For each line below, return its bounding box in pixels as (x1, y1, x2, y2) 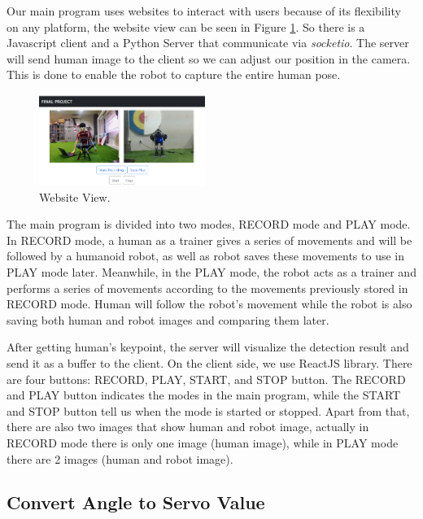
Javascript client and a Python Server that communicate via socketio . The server (7, 34, 409, 51)
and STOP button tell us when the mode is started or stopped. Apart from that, (7, 402, 410, 419)
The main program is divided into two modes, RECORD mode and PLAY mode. (7, 216, 411, 233)
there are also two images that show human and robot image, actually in (7, 418, 369, 435)
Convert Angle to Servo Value (7, 490, 265, 515)
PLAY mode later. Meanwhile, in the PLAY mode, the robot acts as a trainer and (7, 263, 416, 280)
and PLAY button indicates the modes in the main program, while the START (7, 386, 401, 403)
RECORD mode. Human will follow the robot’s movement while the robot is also (7, 295, 412, 312)
